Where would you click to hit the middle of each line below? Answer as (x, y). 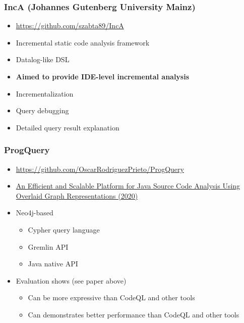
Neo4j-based (35, 213)
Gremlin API (48, 246)
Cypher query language (64, 229)
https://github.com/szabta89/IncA (70, 26)
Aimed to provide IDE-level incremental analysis (103, 76)
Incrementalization (45, 93)
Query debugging (42, 110)
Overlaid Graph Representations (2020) (77, 195)
